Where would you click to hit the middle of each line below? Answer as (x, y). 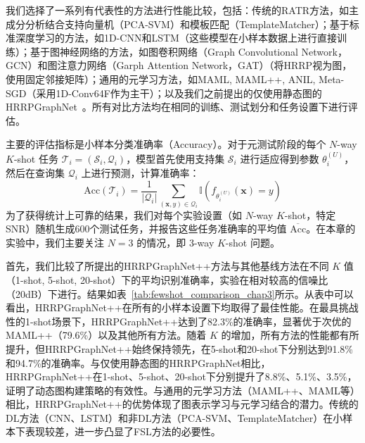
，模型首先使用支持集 (175, 158)
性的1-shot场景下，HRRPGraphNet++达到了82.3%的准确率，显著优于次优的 (179, 321)
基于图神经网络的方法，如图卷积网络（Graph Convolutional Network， (188, 51)
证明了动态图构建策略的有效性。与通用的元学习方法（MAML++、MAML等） (183, 390)
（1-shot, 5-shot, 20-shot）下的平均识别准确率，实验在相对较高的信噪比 (167, 279)
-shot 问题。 (252, 242)
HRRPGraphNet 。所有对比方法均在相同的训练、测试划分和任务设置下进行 (177, 107)
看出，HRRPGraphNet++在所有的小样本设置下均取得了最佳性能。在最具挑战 (182, 307)
